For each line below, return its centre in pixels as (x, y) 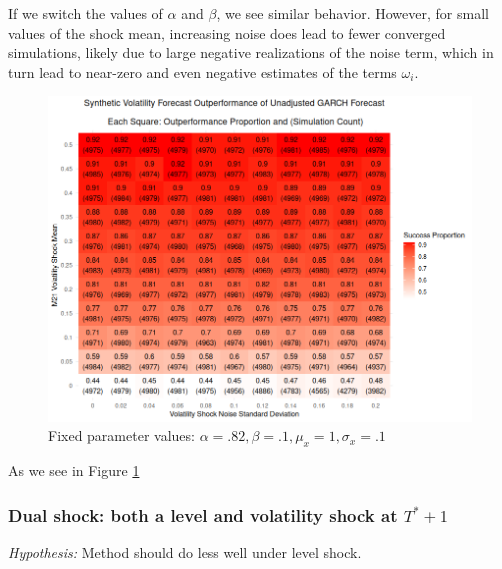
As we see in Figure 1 (74, 470)
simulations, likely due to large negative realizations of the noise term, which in (251, 52)
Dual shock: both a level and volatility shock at (203, 514)
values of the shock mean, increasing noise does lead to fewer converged (227, 32)
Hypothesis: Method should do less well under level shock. (185, 551)
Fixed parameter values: (121, 435)
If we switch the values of (85, 13)
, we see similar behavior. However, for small (352, 13)
